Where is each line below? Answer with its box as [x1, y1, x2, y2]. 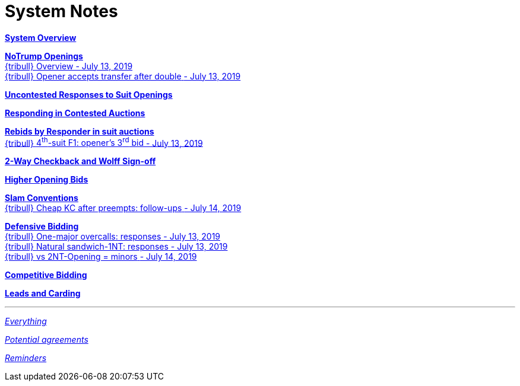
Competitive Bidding [5, 270, 87, 280]
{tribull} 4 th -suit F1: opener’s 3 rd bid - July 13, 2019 [5, 136, 203, 148]
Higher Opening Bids [5, 174, 88, 185]
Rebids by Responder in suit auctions [5, 126, 154, 136]
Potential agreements [5, 334, 88, 345]
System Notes [5, 1, 118, 21]
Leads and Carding [5, 288, 81, 299]
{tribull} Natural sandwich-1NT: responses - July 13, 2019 [5, 241, 228, 252]
